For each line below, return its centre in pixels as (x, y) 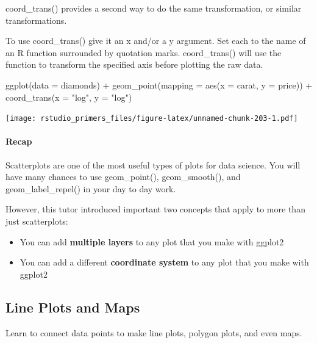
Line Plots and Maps (73, 307)
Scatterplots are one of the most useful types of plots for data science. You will (153, 164)
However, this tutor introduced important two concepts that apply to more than (155, 209)
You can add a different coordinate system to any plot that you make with (164, 262)
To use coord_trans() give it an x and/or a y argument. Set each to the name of (156, 41)
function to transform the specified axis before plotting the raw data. (134, 64)
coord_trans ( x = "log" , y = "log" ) (69, 97)
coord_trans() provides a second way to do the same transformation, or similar (154, 8)
